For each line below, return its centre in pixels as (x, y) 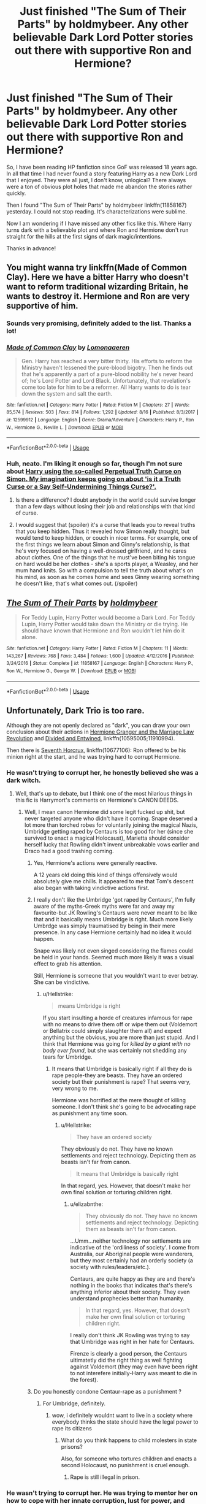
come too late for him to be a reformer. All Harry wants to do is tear (106, 387)
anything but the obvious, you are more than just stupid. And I (121, 1037)
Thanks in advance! (31, 248)
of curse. (27, 513)
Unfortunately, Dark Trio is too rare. (76, 711)
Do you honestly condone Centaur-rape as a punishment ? (108, 1392)
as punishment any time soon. (90, 1113)
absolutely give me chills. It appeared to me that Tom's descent (113, 881)
